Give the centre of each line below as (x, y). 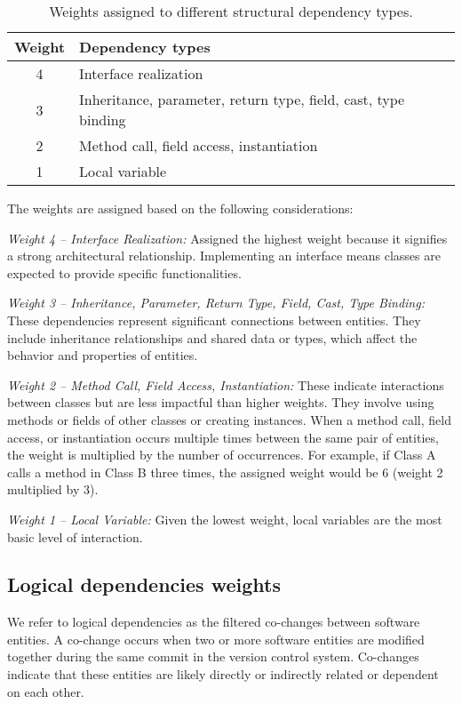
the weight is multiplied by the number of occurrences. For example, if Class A (222, 455)
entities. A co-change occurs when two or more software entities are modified (216, 639)
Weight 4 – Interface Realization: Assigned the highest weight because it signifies (227, 238)
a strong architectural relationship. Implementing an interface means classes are (224, 256)
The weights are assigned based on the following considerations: (180, 208)
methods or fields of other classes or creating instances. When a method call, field (229, 419)
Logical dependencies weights (144, 584)
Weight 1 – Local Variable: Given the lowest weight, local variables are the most (225, 519)
